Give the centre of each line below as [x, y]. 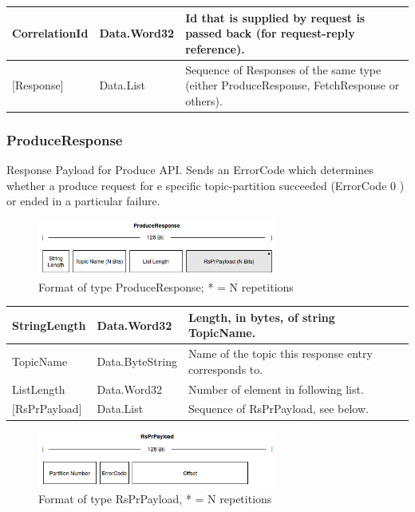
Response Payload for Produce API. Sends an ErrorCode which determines [190, 170]
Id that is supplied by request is [275, 17]
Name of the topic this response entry [280, 353]
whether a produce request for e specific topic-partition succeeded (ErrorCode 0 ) [206, 185]
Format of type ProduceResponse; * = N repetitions [166, 286]
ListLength [39, 389]
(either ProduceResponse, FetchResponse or [292, 85]
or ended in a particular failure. [83, 201]
